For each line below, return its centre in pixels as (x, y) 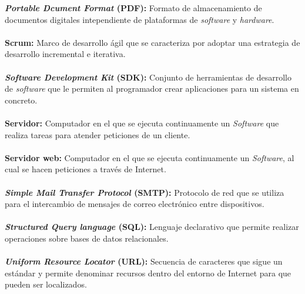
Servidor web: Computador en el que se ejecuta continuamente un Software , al (150, 157)
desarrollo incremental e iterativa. (65, 54)
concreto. (21, 100)
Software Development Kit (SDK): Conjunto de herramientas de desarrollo (148, 77)
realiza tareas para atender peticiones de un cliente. (98, 134)
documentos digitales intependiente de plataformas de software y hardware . (140, 19)
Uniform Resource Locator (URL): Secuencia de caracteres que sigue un (144, 261)
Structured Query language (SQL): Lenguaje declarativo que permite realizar (152, 227)
